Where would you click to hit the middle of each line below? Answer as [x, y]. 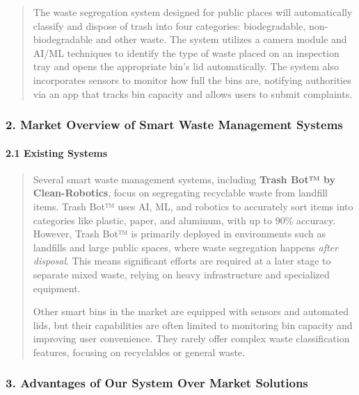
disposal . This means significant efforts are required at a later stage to [182, 261]
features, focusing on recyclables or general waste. [139, 352]
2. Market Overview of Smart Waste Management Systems [174, 125]
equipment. [57, 288]
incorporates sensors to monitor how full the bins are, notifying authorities [192, 79]
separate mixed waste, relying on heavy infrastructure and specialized [181, 274]
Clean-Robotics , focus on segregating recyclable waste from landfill [180, 193]
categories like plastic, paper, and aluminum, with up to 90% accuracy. [184, 220]
